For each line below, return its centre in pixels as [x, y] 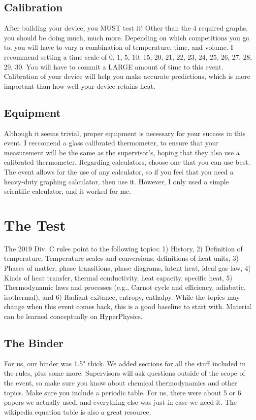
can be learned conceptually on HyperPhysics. [73, 316]
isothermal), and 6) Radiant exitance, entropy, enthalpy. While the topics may [122, 297]
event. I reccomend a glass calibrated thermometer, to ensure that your [111, 143]
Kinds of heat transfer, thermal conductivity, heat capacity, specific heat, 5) [118, 277]
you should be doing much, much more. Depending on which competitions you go [127, 37]
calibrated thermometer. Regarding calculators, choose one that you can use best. [127, 162]
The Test [35, 225]
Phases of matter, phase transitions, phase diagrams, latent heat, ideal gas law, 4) [128, 268]
